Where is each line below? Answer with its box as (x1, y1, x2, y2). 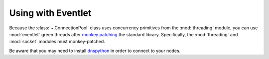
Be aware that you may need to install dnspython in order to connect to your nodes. (9, 48, 181, 54)
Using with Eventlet (9, 7, 92, 18)
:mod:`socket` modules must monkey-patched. (9, 39, 106, 45)
